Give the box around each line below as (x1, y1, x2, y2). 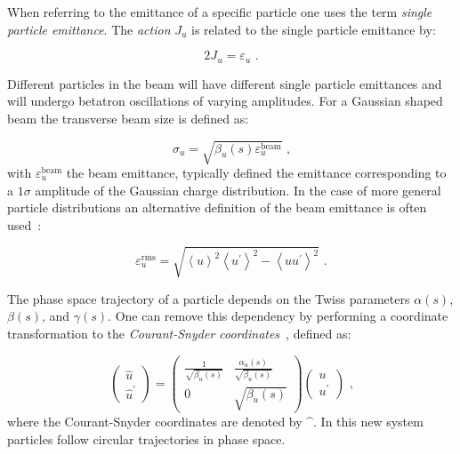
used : (7, 215, 42, 234)
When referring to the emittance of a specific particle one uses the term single (7, 3, 432, 20)
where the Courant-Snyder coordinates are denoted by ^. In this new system (7, 412, 424, 431)
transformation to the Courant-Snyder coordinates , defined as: (7, 324, 351, 343)
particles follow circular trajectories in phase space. (7, 429, 286, 448)
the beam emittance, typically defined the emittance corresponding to (66, 163, 447, 181)
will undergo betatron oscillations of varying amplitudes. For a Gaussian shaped (7, 92, 443, 110)
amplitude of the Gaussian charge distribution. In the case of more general (35, 180, 441, 199)
